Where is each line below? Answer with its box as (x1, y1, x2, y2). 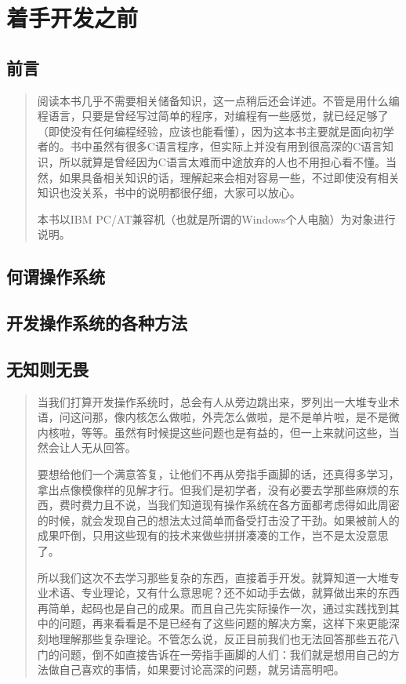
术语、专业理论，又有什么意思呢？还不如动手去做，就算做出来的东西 (48, 584, 400, 601)
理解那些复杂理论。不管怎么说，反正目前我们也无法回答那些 (59, 631, 367, 646)
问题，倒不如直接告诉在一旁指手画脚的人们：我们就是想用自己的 (59, 646, 389, 662)
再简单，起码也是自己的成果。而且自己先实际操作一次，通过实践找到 (37, 599, 389, 616)
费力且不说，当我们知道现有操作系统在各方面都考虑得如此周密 (81, 497, 400, 513)
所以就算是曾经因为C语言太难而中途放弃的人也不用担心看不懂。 (59, 153, 386, 169)
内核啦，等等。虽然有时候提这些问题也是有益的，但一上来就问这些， (37, 424, 389, 440)
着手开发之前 (6, 2, 139, 34)
